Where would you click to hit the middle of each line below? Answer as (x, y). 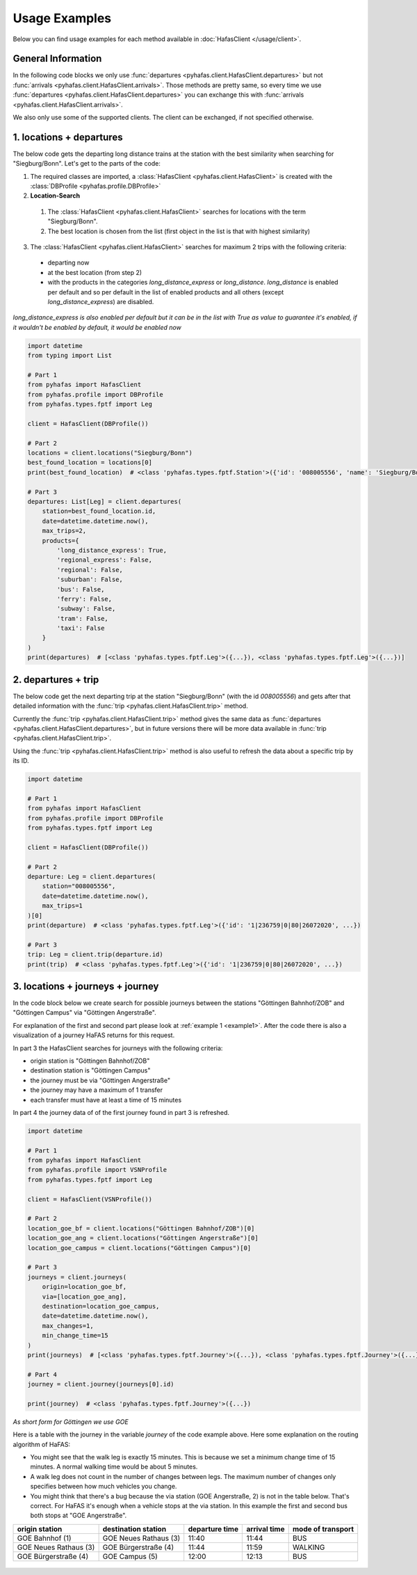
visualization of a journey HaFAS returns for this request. (94, 1035)
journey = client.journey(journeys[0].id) (101, 1384)
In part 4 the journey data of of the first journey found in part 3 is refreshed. (121, 1112)
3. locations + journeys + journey (86, 986)
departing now (68, 263)
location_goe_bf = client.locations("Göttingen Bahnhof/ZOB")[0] (141, 1228)
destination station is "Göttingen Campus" (90, 1070)
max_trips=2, (64, 531)
